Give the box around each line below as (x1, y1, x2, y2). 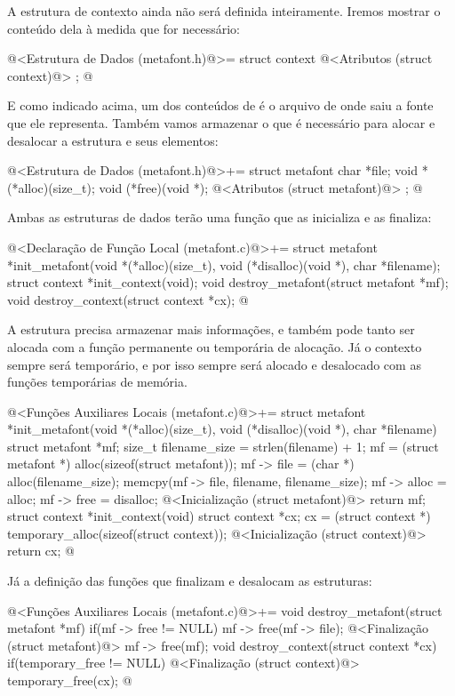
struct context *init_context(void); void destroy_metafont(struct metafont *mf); (7, 273, 449, 292)
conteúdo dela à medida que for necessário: (7, 19, 240, 37)
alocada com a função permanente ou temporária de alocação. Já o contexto (7, 337, 422, 356)
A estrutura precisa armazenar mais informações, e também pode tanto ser (7, 320, 415, 339)
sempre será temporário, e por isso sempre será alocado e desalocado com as (7, 355, 421, 373)
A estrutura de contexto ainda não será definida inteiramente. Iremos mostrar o (7, 2, 441, 20)
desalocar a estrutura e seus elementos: (7, 131, 219, 149)
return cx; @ (7, 541, 75, 560)
